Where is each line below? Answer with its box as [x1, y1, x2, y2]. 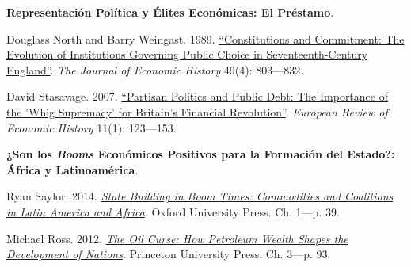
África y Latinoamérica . [6, 161, 139, 177]
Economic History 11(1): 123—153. [6, 119, 177, 135]
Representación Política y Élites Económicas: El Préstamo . [6, 4, 334, 20]
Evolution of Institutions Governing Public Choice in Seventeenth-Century [6, 46, 368, 63]
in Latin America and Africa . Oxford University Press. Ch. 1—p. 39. [6, 203, 340, 219]
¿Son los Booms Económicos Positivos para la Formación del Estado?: [6, 146, 395, 162]
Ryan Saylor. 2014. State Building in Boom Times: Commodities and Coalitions [6, 188, 394, 204]
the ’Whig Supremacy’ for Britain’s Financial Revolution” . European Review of [6, 103, 388, 120]
